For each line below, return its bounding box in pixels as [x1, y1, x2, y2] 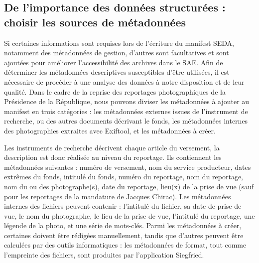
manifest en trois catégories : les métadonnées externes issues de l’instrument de [4, 106, 248, 116]
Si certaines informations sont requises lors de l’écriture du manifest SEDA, [4, 37, 234, 48]
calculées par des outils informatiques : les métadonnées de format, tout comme [4, 240, 247, 250]
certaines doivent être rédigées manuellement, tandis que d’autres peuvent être [4, 230, 244, 240]
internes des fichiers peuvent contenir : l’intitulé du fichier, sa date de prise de [4, 201, 242, 211]
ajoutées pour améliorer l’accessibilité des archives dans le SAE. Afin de [4, 57, 223, 67]
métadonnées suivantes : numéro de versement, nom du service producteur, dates [4, 161, 251, 172]
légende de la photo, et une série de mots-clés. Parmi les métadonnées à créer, [4, 220, 242, 231]
